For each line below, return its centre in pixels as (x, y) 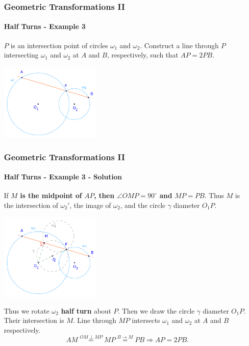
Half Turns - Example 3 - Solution (63, 177)
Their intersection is (34, 320)
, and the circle (143, 205)
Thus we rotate (27, 310)
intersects (146, 320)
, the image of (90, 205)
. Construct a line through (179, 45)
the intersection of (31, 205)
